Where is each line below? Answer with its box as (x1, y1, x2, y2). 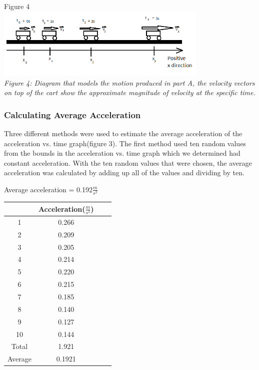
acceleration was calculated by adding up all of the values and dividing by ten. (4, 167, 244, 178)
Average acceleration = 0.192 (4, 184, 93, 194)
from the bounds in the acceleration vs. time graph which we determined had (4, 148, 240, 158)
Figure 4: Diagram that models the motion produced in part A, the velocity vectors (4, 77, 255, 88)
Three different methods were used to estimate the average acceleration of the (4, 128, 242, 138)
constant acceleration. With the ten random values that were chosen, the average (4, 157, 252, 168)
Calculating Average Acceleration (4, 108, 141, 121)
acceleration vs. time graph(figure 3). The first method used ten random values (4, 138, 246, 148)
